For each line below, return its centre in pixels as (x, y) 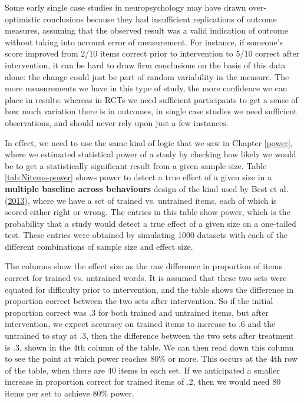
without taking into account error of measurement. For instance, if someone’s (144, 42)
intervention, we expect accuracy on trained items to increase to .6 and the (140, 324)
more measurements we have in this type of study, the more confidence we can (146, 88)
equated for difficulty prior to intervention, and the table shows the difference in (149, 289)
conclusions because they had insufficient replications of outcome (160, 19)
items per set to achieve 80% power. (70, 393)
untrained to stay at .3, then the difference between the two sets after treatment (149, 336)
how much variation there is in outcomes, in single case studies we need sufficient (151, 111)
